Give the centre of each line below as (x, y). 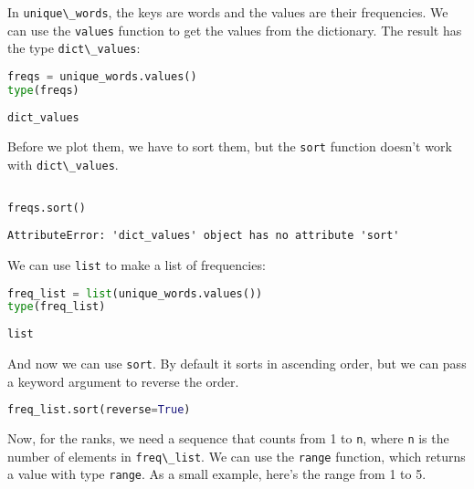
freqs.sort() (47, 208)
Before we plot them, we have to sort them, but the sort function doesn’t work (230, 146)
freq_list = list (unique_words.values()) (135, 293)
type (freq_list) (57, 307)
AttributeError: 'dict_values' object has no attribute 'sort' (204, 236)
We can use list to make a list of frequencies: (137, 264)
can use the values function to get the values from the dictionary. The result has (235, 30)
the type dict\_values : (74, 48)
